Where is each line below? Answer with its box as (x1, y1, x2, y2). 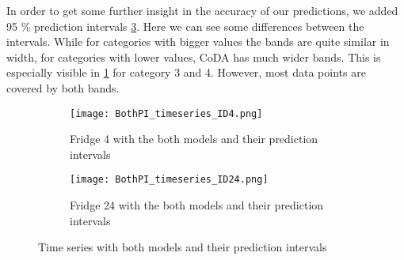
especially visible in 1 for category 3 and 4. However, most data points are (6, 64, 366, 81)
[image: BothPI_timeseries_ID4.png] (70, 107, 263, 119)
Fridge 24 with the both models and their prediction (70, 197, 324, 213)
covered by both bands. (6, 79, 120, 96)
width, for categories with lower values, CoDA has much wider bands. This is (6, 48, 381, 65)
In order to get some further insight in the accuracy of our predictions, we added (6, 2, 398, 18)
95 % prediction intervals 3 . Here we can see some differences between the (6, 17, 364, 34)
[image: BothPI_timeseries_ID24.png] (70, 174, 269, 186)
